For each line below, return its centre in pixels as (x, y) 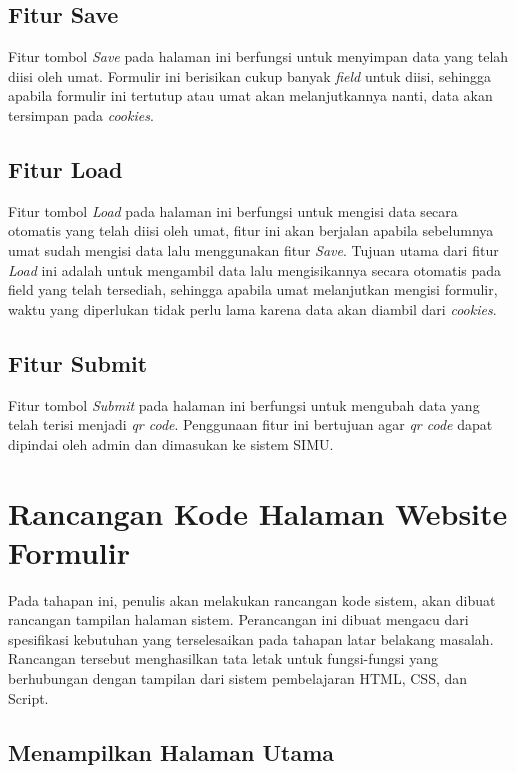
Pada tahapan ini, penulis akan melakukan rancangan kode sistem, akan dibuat (252, 599)
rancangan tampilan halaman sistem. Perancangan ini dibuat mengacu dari (238, 619)
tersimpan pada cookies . (81, 114)
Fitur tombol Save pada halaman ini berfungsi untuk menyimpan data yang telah (258, 56)
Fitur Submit (78, 362)
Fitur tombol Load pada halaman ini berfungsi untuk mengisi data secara (233, 210)
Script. (28, 697)
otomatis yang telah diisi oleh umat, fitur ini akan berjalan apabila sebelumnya (251, 230)
